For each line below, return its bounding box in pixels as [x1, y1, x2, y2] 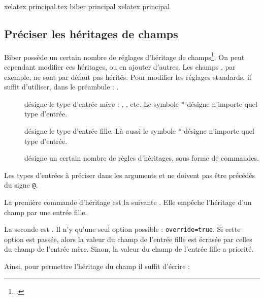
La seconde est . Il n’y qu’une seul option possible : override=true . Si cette [4, 224, 241, 234]
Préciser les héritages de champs [4, 25, 178, 41]
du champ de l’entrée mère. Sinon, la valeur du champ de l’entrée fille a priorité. [4, 244, 254, 254]
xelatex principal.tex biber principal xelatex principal [4, 1, 170, 11]
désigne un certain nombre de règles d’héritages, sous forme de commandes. [24, 153, 259, 163]
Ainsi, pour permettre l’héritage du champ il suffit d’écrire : [4, 261, 190, 272]
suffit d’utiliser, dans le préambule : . [4, 81, 119, 92]
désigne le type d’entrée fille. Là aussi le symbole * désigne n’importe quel [24, 126, 254, 136]
